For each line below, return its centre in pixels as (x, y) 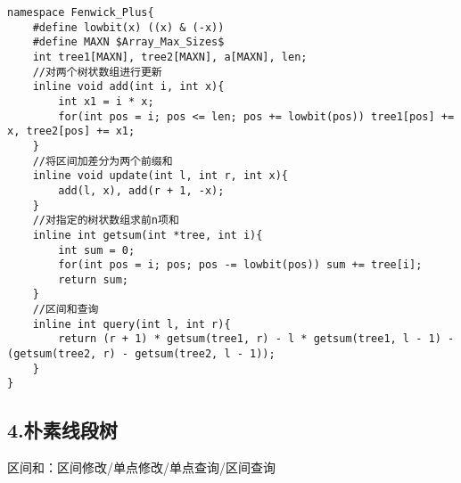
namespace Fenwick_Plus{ (81, 12)
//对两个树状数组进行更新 (97, 72)
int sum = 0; (97, 250)
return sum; (94, 279)
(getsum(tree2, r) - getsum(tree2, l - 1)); (141, 354)
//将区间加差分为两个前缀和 (103, 161)
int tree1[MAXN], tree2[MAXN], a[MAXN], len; (170, 57)
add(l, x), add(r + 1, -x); (141, 190)
